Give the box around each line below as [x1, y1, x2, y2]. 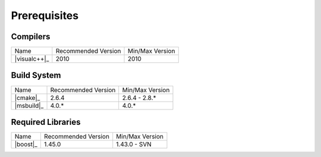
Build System [11, 70, 61, 80]
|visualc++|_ [14, 55, 49, 63]
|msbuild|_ [14, 101, 44, 109]
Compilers [11, 32, 51, 42]
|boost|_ [14, 140, 38, 149]
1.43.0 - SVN [116, 140, 152, 149]
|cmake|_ [14, 93, 40, 102]
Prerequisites [11, 9, 79, 22]
